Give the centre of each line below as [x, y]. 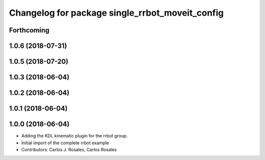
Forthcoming [29, 30]
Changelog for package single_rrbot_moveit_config [117, 13]
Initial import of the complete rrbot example [65, 143]
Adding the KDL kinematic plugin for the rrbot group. [74, 136]
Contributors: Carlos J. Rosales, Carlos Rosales [69, 149]
